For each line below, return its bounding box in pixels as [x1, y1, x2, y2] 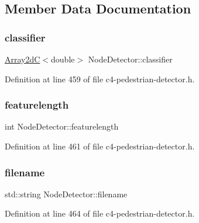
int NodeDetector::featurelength [5, 120, 119, 133]
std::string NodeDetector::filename [5, 187, 128, 200]
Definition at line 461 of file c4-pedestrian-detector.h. [5, 140, 195, 152]
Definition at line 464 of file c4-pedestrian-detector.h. [5, 207, 195, 219]
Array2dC [5, 53, 40, 65]
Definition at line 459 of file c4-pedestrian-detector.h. [5, 72, 195, 85]
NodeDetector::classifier [88, 53, 173, 65]
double [51, 53, 75, 65]
